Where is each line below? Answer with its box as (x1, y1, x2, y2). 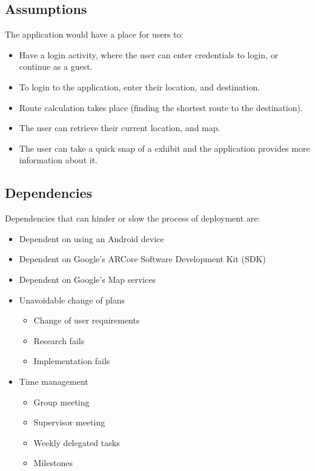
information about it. (19, 154, 98, 166)
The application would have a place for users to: (5, 28, 184, 41)
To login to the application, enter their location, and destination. (19, 80, 260, 93)
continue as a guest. (19, 60, 93, 73)
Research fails (33, 334, 85, 347)
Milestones (33, 456, 73, 469)
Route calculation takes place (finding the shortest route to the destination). (19, 101, 303, 114)
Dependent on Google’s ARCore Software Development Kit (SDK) (19, 252, 266, 265)
